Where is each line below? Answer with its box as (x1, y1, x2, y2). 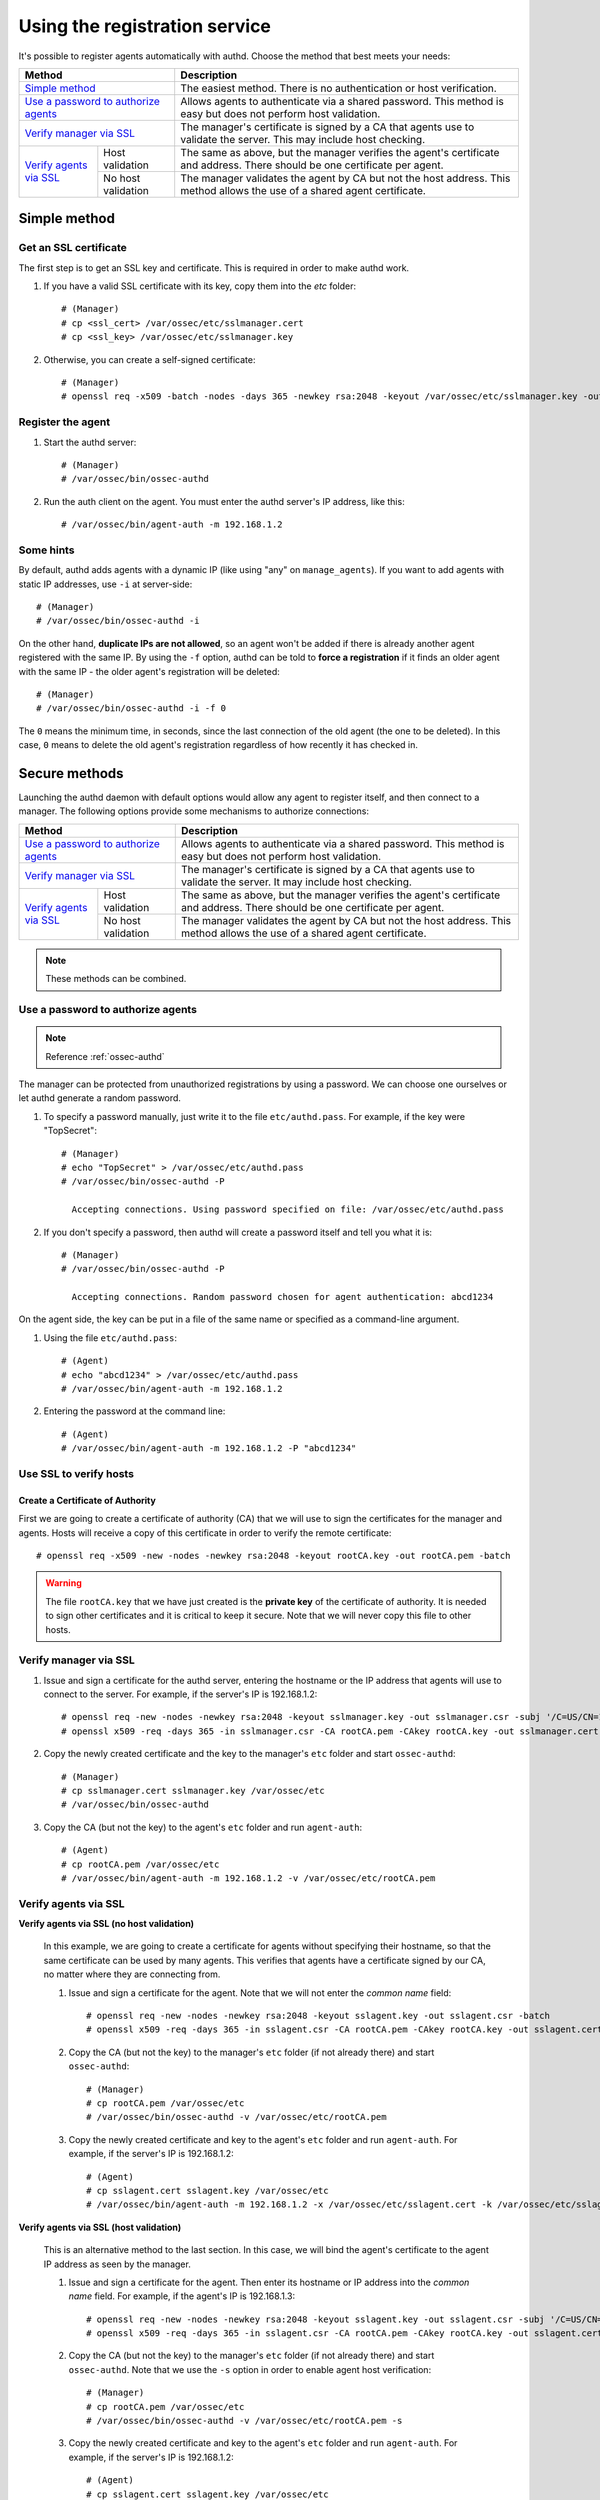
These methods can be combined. (45, 973, 187, 985)
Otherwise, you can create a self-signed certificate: (43, 353, 256, 365)
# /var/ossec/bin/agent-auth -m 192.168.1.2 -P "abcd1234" (61, 1443, 357, 1454)
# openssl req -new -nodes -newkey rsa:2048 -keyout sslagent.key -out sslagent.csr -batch (86, 2010, 550, 2022)
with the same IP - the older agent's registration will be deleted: (18, 665, 280, 677)
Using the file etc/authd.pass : (43, 1331, 178, 1344)
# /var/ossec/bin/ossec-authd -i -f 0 (36, 703, 227, 714)
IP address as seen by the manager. (43, 2258, 192, 2270)
